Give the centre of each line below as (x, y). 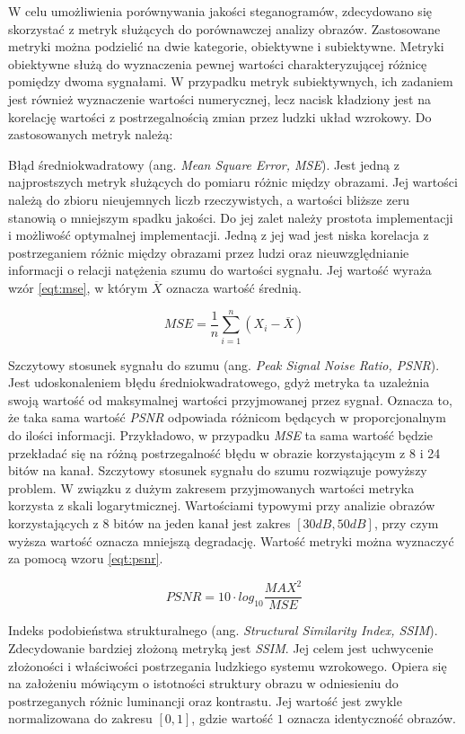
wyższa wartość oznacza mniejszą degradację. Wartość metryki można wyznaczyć (231, 540)
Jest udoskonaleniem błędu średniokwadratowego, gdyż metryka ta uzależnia (219, 382)
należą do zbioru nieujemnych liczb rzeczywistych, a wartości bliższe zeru (209, 199)
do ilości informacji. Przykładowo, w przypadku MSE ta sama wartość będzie (221, 435)
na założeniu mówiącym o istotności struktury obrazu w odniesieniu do (203, 683)
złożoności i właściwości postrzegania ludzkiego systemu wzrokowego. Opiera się (228, 665)
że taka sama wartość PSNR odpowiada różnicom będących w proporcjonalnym (227, 417)
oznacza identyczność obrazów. (372, 718)
